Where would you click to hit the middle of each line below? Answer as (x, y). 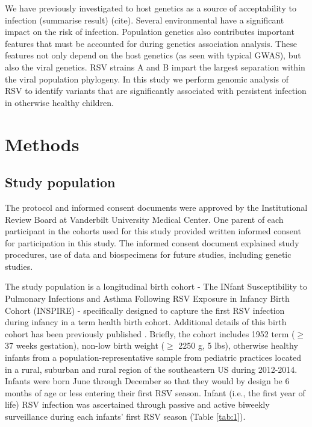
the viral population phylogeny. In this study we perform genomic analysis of (147, 79)
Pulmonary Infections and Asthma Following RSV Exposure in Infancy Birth (147, 298)
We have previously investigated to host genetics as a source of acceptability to (151, 8)
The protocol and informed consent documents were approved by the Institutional (156, 207)
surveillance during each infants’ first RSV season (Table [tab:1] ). (125, 416)
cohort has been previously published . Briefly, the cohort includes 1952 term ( (150, 333)
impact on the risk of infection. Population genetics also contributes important (150, 32)
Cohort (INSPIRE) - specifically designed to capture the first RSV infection (145, 310)
